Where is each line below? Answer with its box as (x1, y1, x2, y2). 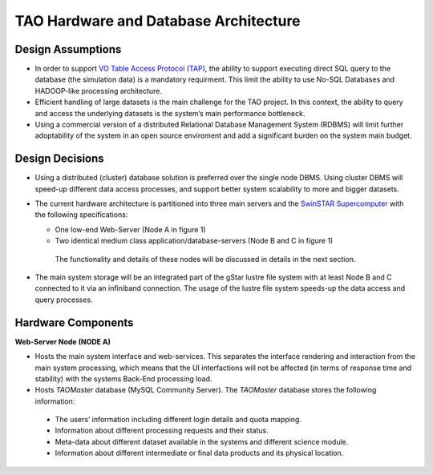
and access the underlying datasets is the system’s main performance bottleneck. (34, 108, 306, 118)
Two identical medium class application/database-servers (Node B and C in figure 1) (55, 236, 334, 246)
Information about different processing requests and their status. (55, 425, 269, 436)
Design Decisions (14, 152, 104, 166)
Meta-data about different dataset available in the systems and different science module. (55, 437, 349, 446)
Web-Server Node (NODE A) (14, 336, 111, 346)
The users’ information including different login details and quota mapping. (55, 415, 302, 425)
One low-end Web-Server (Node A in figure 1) (55, 224, 206, 234)
